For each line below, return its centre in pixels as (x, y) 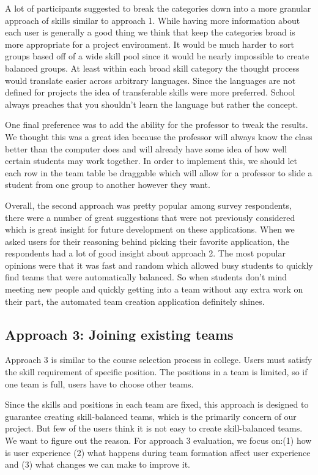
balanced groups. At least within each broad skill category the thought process (152, 68)
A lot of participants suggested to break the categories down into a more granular (158, 8)
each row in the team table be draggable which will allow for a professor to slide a (159, 172)
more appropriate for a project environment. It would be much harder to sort (150, 44)
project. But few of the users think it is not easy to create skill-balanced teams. (154, 428)
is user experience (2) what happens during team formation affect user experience (158, 452)
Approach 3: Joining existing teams (119, 334)
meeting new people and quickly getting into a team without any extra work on (154, 289)
